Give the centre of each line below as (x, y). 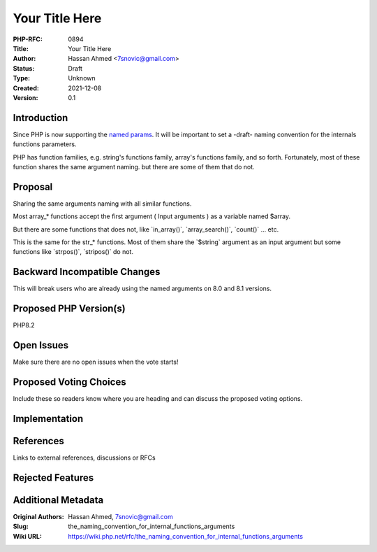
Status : (24, 68)
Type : (22, 78)
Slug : (21, 526)
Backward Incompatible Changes (87, 272)
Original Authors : (38, 516)
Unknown (82, 78)
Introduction (40, 118)
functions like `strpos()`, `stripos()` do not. (73, 252)
